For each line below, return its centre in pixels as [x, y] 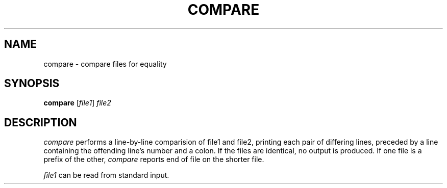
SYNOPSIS [32, 84]
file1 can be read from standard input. [106, 175]
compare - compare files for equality [105, 64]
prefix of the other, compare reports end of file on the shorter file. [154, 159]
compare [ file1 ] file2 [77, 103]
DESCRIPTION [41, 122]
